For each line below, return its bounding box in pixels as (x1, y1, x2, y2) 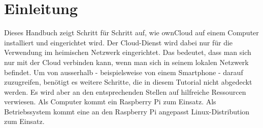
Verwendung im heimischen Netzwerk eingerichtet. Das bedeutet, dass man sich (4, 47, 251, 57)
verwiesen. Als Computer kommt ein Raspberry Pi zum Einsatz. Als (4, 96, 216, 107)
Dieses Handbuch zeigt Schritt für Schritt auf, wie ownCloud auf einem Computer (4, 27, 259, 38)
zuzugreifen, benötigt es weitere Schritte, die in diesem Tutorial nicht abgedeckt (4, 77, 252, 87)
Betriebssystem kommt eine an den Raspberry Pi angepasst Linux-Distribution (4, 106, 250, 116)
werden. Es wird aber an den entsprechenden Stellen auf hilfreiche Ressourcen (4, 86, 246, 97)
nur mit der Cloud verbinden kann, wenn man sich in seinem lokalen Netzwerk (4, 56, 249, 67)
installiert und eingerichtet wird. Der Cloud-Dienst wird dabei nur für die (4, 37, 233, 47)
